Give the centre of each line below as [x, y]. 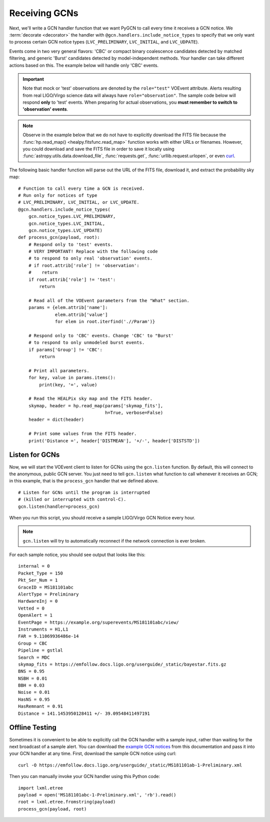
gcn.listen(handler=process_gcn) [59, 506]
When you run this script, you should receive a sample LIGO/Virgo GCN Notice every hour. [102, 517]
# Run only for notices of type [58, 195]
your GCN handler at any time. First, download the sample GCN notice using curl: [93, 753]
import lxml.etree [41, 788]
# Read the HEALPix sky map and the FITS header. [90, 399]
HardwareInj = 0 [38, 601]
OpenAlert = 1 [35, 615]
